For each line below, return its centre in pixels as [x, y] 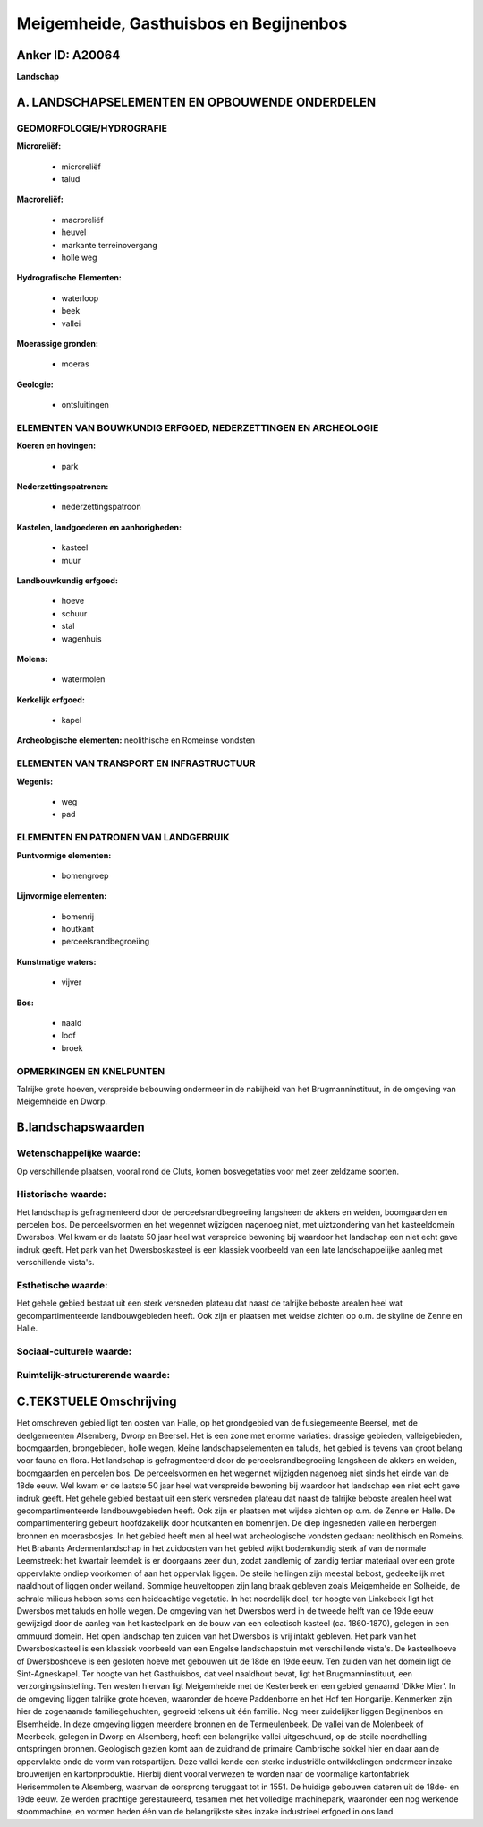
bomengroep [85, 875]
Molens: [32, 659]
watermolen [83, 679]
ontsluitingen [85, 405]
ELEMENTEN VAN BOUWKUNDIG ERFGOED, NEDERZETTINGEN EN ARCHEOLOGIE [198, 427]
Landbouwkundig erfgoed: [67, 580]
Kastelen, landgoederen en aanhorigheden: [99, 527]
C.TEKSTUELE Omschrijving [97, 1402]
